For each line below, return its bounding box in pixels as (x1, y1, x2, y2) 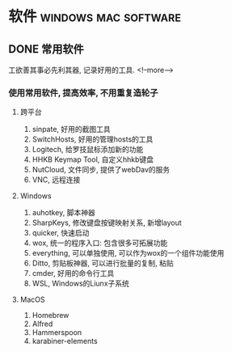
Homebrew (32, 311, 70, 320)
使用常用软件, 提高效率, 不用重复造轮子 (8, 87, 158, 98)
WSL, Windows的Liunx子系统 (32, 278, 129, 288)
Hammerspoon (32, 328, 82, 337)
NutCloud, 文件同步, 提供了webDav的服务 (32, 165, 171, 175)
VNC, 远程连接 (32, 175, 81, 184)
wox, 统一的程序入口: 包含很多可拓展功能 (32, 238, 168, 248)
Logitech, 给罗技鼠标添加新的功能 (32, 145, 144, 155)
